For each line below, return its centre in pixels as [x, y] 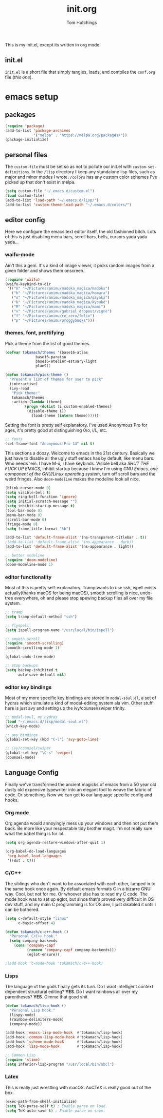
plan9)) [43, 366]
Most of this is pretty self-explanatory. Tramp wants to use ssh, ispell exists [81, 588]
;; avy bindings [21, 735]
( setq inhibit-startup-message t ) [40, 506]
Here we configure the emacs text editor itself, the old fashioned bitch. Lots [81, 232]
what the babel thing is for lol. [35, 834]
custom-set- [145, 167]
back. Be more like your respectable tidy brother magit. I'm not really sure [79, 828]
